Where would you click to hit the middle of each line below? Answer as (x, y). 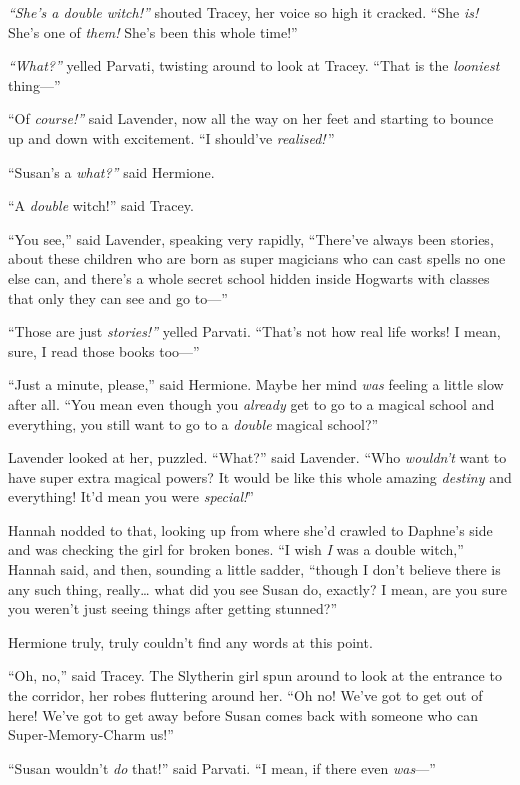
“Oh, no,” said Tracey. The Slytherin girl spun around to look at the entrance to (255, 675)
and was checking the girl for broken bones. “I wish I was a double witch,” (236, 549)
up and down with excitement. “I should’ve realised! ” (171, 137)
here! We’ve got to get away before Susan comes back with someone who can (243, 714)
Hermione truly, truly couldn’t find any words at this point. (190, 641)
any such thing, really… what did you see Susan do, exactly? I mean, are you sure (258, 588)
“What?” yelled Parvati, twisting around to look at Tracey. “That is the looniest (254, 65)
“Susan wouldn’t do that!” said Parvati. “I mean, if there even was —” (222, 767)
